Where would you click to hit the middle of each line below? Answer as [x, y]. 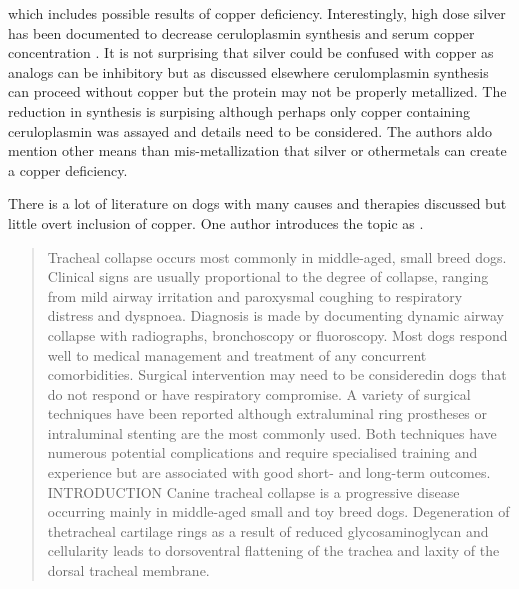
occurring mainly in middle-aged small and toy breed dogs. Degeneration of [278, 511]
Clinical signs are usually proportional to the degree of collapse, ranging [268, 276]
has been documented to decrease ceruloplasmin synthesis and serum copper [241, 32]
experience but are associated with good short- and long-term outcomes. [269, 472]
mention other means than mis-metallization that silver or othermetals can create [257, 150]
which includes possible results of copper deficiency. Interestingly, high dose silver [257, 13]
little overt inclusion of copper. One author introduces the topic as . [216, 222]
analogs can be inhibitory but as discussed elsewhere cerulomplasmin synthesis [248, 71]
